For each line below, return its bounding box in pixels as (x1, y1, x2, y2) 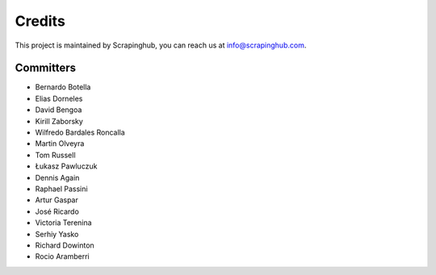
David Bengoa (35, 105, 82, 115)
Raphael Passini (35, 184, 88, 194)
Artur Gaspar (35, 195, 78, 205)
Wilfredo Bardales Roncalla (35, 127, 125, 137)
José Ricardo (35, 206, 80, 216)
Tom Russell (35, 150, 76, 160)
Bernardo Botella (35, 82, 91, 92)
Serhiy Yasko (35, 229, 79, 239)
